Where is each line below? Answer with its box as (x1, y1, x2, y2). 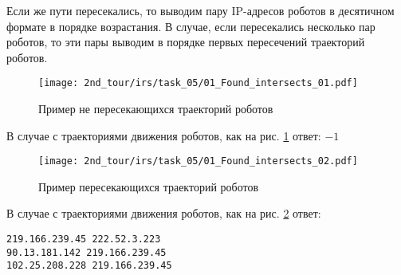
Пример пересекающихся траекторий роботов (38, 178, 259, 194)
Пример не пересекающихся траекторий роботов (38, 100, 273, 117)
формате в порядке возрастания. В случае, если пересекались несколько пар (6, 18, 375, 34)
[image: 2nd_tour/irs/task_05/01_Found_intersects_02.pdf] (38, 155, 358, 167)
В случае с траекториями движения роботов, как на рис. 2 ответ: (6, 205, 321, 222)
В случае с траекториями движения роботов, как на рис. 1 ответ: (6, 127, 321, 143)
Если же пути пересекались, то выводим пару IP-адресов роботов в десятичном (6, 2, 395, 18)
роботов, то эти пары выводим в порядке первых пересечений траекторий (6, 33, 365, 50)
